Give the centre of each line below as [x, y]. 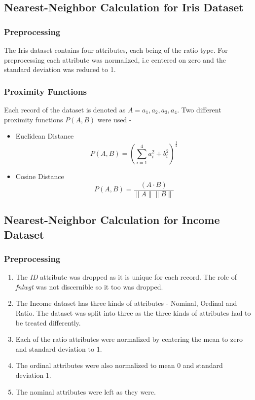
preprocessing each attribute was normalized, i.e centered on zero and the [115, 59]
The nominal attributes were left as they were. [86, 391]
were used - [114, 119]
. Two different [199, 109]
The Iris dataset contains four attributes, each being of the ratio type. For [116, 50]
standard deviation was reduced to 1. [60, 69]
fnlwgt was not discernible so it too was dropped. [89, 286]
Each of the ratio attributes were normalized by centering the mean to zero [129, 339]
